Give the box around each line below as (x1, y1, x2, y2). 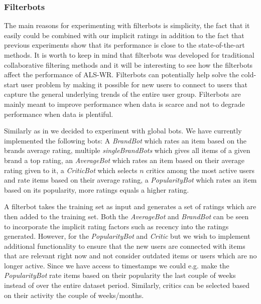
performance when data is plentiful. (4, 108, 113, 119)
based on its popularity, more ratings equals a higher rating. (4, 184, 189, 195)
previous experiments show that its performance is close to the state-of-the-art (4, 40, 245, 50)
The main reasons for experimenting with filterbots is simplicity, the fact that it (4, 20, 250, 31)
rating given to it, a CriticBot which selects (4, 165, 138, 175)
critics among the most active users (146, 165, 255, 175)
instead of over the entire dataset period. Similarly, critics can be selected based (4, 280, 250, 290)
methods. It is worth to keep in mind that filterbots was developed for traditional (4, 50, 254, 60)
